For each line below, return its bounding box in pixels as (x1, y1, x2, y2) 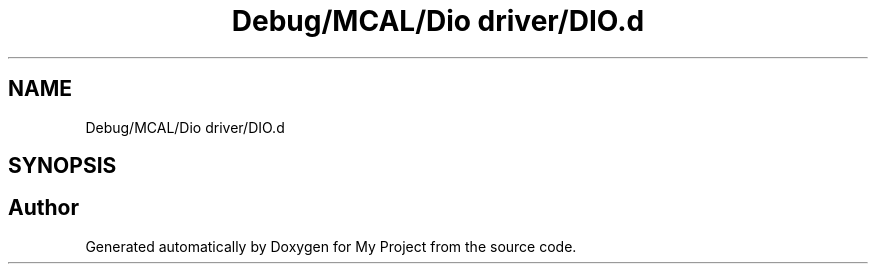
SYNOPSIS (8, 153, 117, 179)
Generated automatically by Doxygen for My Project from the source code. (85, 237, 577, 255)
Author (8, 195, 79, 221)
